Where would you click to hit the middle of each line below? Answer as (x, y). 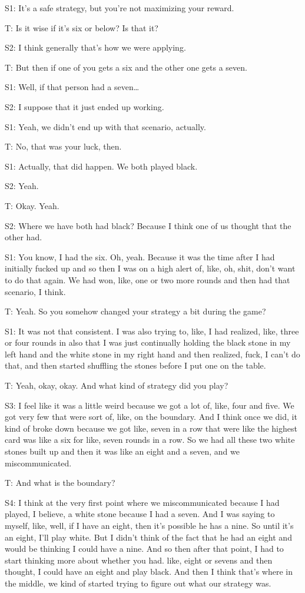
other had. (24, 237)
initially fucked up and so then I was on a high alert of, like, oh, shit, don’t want (150, 268)
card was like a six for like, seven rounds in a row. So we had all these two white (150, 440)
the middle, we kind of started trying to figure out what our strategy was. (138, 583)
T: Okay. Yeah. (32, 205)
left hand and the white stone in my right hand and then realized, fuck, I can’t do (152, 354)
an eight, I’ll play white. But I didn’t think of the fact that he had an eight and (148, 537)
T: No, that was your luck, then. (63, 146)
